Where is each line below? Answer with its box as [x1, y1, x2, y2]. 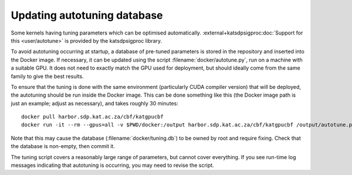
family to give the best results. [11, 73, 84, 80]
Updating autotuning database [11, 9, 164, 22]
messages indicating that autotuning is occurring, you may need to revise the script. [11, 162, 214, 169]
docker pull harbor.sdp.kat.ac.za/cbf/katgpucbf [21, 114, 164, 120]
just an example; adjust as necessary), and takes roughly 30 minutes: [11, 99, 178, 107]
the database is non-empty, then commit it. [11, 143, 116, 150]
